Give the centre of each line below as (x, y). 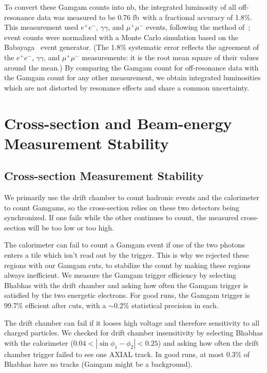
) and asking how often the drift (208, 342)
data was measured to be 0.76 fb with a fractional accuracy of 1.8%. (145, 17)
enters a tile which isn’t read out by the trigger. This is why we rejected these (127, 255)
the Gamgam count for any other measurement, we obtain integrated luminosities (132, 77)
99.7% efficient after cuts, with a (55, 305)
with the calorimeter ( (39, 342)
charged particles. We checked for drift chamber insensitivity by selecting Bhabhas (133, 333)
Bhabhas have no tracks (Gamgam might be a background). (98, 364)
